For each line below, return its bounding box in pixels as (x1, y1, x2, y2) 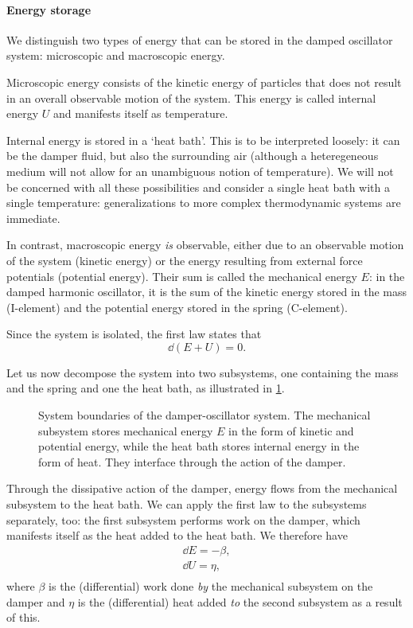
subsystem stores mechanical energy (38, 422, 213, 439)
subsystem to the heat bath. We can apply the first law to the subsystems (6, 496, 367, 513)
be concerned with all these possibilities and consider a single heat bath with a (6, 178, 390, 195)
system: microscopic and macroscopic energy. (6, 47, 225, 64)
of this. (6, 609, 41, 626)
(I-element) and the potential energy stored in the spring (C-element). (6, 298, 348, 315)
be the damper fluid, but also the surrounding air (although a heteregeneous (6, 147, 379, 164)
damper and (6, 593, 65, 610)
